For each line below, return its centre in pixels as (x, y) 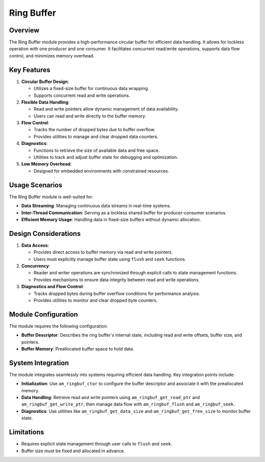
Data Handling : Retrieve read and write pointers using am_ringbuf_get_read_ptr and (111, 398)
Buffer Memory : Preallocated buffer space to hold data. (78, 349)
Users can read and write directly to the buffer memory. (90, 116)
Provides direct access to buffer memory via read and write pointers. (103, 252)
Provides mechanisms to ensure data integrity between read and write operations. (117, 280)
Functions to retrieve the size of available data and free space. (97, 150)
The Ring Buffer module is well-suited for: (51, 197)
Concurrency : (36, 266)
